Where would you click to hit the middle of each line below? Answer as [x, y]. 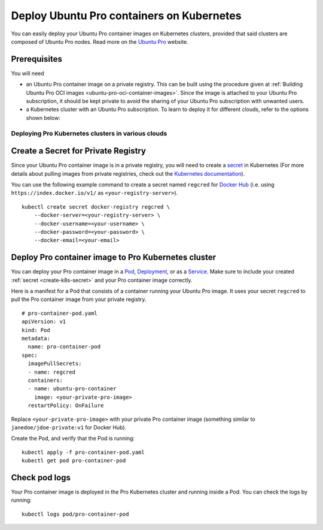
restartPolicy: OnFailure [66, 406]
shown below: [43, 118]
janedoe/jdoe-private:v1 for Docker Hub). [69, 427]
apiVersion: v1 [44, 322]
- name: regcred [52, 372]
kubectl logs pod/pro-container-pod [75, 514]
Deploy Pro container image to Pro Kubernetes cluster [114, 258]
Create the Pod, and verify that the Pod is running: [73, 438]
